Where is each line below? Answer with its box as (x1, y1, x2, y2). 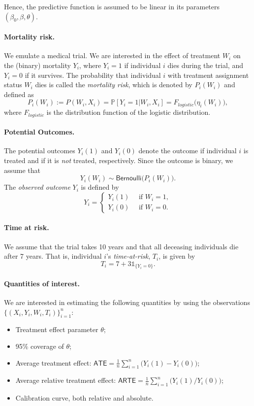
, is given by (159, 251, 195, 261)
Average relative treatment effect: (15, 375, 116, 385)
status (4, 79, 22, 90)
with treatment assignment (167, 69, 249, 80)
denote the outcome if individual (138, 145, 237, 156)
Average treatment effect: (15, 357, 92, 368)
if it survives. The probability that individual (25, 69, 161, 80)
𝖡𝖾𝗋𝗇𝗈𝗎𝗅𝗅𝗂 (116, 175, 142, 182)
